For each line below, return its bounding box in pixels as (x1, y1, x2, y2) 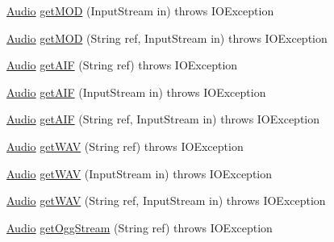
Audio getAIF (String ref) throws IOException (6, 56, 238, 73)
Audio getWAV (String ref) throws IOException (6, 137, 244, 154)
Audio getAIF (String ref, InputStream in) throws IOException (6, 111, 320, 127)
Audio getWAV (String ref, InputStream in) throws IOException (6, 192, 326, 209)
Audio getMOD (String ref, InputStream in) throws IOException (6, 29, 328, 46)
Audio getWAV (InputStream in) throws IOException (6, 165, 273, 181)
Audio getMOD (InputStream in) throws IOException (6, 2, 274, 19)
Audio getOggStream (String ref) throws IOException (6, 219, 273, 236)
